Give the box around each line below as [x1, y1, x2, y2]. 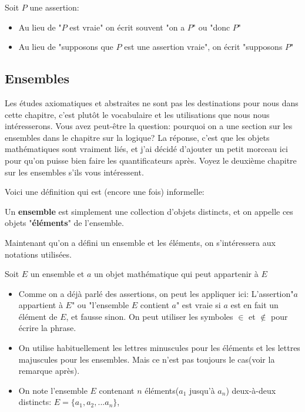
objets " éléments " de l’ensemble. [5, 217, 124, 229]
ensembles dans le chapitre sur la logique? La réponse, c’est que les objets [5, 131, 270, 143]
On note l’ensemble [18, 384, 88, 396]
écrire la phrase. [18, 322, 76, 334]
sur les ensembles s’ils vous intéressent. [5, 166, 144, 178]
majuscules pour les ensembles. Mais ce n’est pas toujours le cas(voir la [18, 353, 275, 365]
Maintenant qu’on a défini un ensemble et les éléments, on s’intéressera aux [5, 236, 276, 248]
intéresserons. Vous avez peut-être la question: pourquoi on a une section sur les [5, 120, 293, 132]
